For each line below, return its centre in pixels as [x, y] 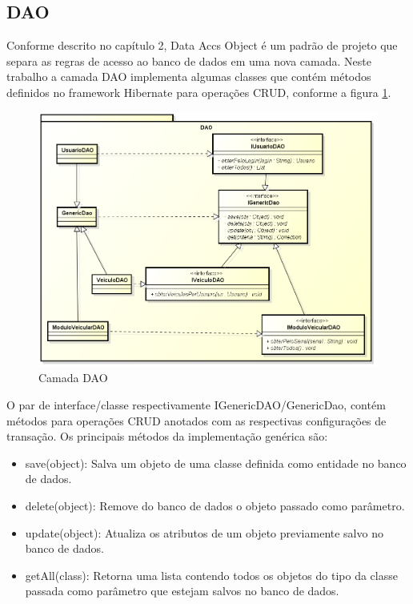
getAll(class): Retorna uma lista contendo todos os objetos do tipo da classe [211, 575]
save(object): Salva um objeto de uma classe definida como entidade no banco [216, 463]
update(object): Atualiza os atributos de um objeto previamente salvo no [204, 532]
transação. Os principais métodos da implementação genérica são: [167, 436]
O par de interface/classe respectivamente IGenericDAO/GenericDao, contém [196, 405]
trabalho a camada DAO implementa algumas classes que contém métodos [189, 77]
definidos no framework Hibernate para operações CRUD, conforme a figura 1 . [199, 92]
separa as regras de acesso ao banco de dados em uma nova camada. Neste [189, 60]
